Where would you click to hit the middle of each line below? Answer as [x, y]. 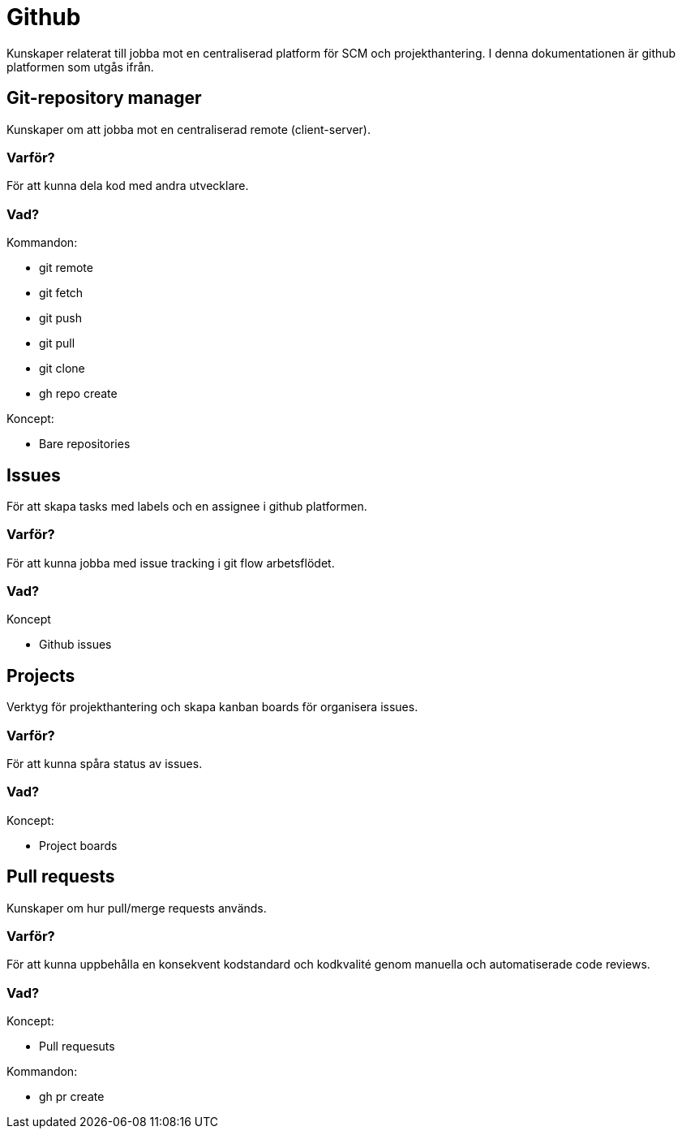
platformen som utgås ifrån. [80, 67]
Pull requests [61, 877]
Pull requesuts [77, 1047]
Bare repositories [85, 444]
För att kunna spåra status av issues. [105, 764]
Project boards [78, 845]
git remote [66, 268]
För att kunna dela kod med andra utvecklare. [128, 186]
